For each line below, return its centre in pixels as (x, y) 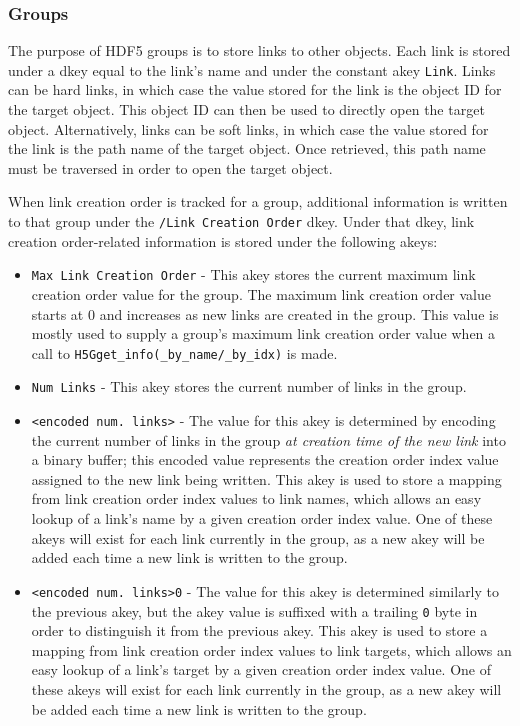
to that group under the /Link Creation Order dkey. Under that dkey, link (241, 221)
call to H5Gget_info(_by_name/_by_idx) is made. (184, 352)
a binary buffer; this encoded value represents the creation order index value (265, 459)
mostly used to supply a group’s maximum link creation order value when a (263, 333)
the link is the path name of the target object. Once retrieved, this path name (247, 148)
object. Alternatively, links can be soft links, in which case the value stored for (248, 128)
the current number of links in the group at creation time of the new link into (268, 439)
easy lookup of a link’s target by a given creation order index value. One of (261, 669)
